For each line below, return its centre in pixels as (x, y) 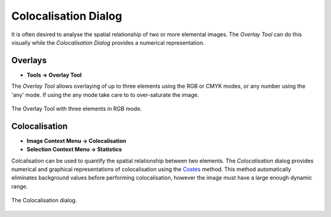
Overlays (29, 60)
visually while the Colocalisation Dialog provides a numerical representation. (108, 42)
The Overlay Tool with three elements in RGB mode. (77, 109)
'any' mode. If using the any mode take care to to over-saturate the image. (105, 94)
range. (20, 186)
